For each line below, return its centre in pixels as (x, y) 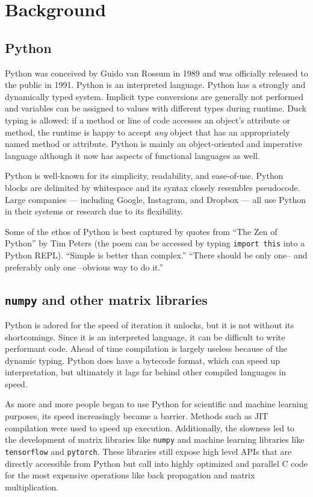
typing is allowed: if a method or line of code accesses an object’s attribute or (148, 120)
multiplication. (32, 486)
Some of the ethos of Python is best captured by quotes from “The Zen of (141, 231)
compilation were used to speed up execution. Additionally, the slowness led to (150, 427)
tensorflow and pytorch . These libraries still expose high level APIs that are (148, 451)
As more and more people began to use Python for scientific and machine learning (156, 404)
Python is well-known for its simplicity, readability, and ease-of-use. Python (144, 176)
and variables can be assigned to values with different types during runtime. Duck (156, 108)
